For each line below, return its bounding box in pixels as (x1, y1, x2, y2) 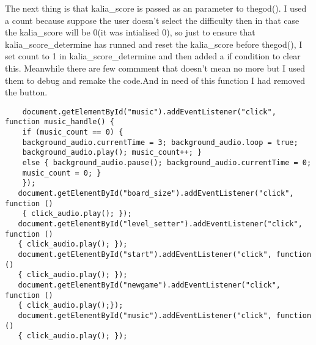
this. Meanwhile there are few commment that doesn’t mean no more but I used (5, 61, 306, 74)
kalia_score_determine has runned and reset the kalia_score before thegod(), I (5, 37, 303, 50)
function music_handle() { (5, 117, 114, 127)
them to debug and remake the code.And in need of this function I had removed (5, 73, 305, 86)
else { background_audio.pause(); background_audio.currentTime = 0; (22, 158, 312, 168)
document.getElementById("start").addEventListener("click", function (18, 250, 312, 259)
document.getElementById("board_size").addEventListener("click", (18, 189, 294, 198)
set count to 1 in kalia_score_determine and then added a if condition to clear (5, 50, 301, 62)
